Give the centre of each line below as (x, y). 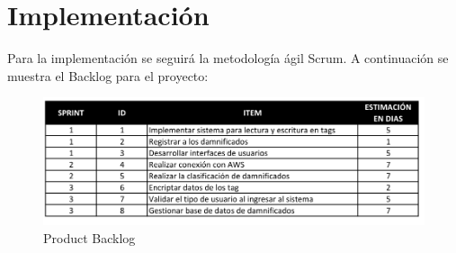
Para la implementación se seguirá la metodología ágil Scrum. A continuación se (228, 58)
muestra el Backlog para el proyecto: (108, 75)
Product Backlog (89, 237)
